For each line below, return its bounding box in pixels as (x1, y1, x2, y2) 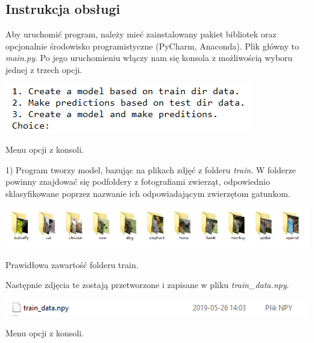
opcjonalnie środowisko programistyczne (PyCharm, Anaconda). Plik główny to (5, 39, 299, 52)
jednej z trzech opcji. (5, 63, 83, 75)
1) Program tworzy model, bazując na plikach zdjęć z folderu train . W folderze (5, 163, 296, 176)
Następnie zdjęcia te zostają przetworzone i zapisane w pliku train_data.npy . (5, 278, 289, 291)
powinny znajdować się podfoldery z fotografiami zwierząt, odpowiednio (5, 175, 270, 188)
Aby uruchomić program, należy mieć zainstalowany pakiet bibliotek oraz (5, 28, 277, 40)
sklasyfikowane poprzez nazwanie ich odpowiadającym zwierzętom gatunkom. (5, 187, 290, 199)
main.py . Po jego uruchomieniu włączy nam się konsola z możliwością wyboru (5, 51, 293, 64)
